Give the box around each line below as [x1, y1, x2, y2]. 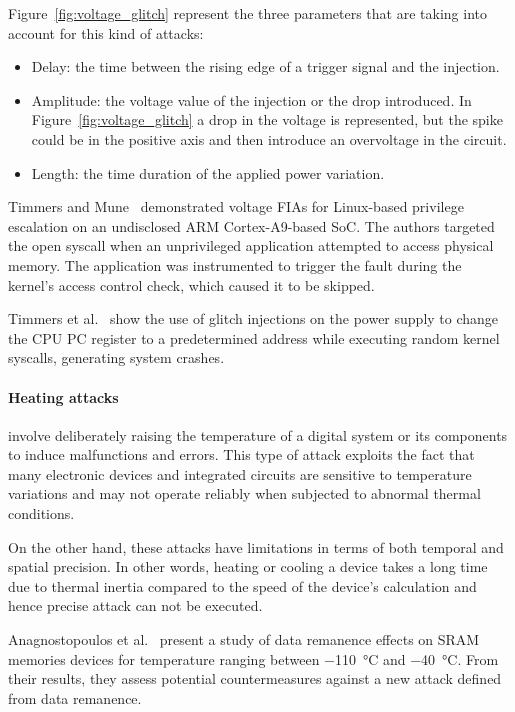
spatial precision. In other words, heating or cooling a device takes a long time [8, 556, 488, 577]
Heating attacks [8, 386, 119, 407]
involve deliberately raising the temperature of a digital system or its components [8, 424, 508, 445]
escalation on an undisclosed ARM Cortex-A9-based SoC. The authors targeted [8, 215, 495, 236]
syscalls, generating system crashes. [8, 347, 225, 368]
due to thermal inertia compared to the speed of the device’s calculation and [8, 575, 477, 596]
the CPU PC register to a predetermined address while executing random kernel [8, 327, 500, 348]
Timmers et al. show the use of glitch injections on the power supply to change [8, 308, 499, 329]
